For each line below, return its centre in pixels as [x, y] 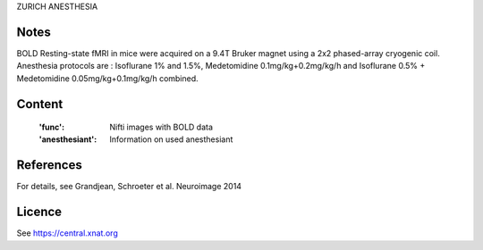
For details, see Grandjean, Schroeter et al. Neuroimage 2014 [129, 187]
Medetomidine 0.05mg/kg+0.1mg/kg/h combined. [107, 78]
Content [40, 104]
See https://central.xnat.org [67, 233]
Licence [39, 212]
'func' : [52, 127]
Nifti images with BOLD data [161, 127]
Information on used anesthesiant [171, 139]
